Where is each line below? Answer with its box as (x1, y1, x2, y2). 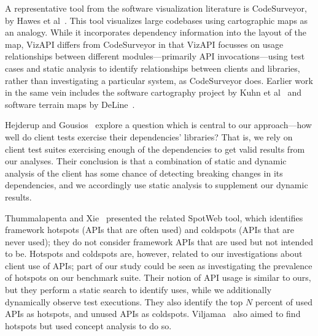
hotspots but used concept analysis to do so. (5, 319, 172, 332)
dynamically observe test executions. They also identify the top (5, 295, 243, 308)
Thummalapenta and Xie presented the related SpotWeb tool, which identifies (5, 211, 303, 224)
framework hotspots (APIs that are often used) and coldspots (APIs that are (5, 223, 294, 236)
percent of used (255, 295, 312, 308)
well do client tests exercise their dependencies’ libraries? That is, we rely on (5, 130, 293, 143)
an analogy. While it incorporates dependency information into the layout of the (5, 26, 307, 39)
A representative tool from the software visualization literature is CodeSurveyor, (5, 2, 307, 14)
